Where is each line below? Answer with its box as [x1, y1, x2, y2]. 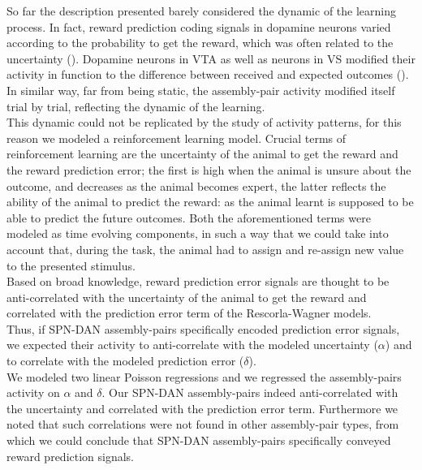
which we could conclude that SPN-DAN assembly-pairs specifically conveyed [6, 432, 391, 449]
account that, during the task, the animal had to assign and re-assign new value [6, 240, 404, 257]
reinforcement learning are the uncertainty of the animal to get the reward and [6, 145, 398, 162]
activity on [6, 384, 60, 401]
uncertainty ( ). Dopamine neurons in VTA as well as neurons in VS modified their [6, 50, 416, 67]
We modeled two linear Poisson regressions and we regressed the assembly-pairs [6, 368, 402, 385]
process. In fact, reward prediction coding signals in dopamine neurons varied [6, 18, 391, 35]
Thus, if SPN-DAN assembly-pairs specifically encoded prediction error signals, [6, 320, 400, 337]
